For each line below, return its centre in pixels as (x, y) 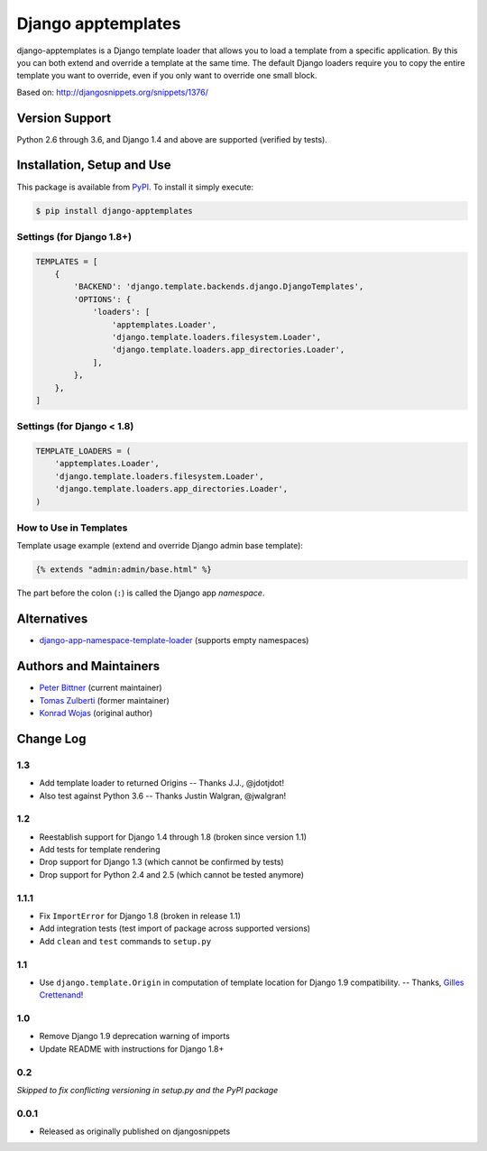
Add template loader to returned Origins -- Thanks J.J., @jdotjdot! (161, 783)
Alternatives (52, 619)
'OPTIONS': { (102, 299)
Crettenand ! (61, 995)
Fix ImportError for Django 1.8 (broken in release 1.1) (140, 916)
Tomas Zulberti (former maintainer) (105, 700)
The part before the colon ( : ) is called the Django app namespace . (141, 593)
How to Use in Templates (72, 528)
